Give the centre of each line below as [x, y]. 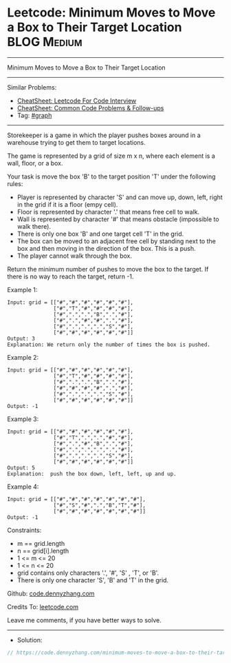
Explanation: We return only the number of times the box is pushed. [109, 345]
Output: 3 [21, 338]
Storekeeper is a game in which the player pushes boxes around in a [104, 135]
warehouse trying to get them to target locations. [76, 142]
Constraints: [24, 530]
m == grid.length [41, 543]
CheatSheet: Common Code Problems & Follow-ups [90, 108]
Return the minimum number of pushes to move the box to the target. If [108, 269]
